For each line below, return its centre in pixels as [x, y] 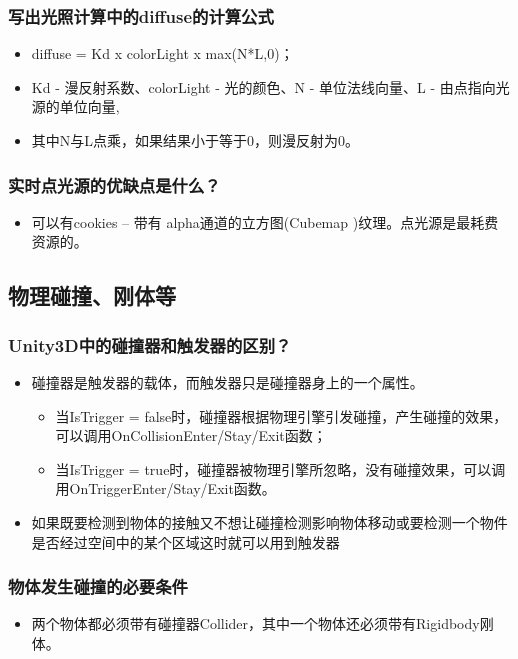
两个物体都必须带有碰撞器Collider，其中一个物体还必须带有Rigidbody [255, 623]
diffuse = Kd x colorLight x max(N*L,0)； [162, 53]
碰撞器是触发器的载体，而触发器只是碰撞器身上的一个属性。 [227, 382]
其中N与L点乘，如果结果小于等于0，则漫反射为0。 [195, 140]
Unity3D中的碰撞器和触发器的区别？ [150, 344]
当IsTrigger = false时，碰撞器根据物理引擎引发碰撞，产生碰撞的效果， [281, 415]
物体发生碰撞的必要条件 [98, 586]
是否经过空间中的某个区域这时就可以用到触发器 [185, 541]
